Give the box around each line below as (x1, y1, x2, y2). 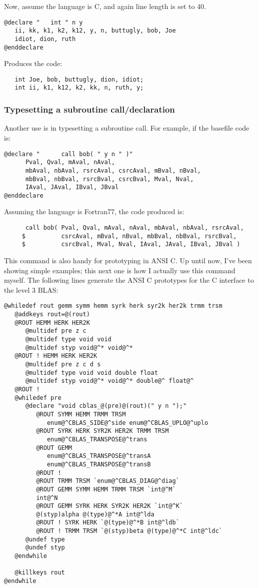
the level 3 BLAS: (4, 284, 58, 295)
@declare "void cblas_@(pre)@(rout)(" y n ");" (25, 402, 187, 410)
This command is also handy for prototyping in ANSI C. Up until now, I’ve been (4, 255, 252, 266)
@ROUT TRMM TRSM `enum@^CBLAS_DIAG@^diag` (36, 477, 179, 485)
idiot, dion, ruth (14, 35, 76, 43)
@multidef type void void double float (25, 369, 158, 376)
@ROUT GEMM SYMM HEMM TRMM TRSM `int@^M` (36, 485, 176, 493)
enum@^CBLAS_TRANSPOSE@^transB (46, 460, 151, 468)
